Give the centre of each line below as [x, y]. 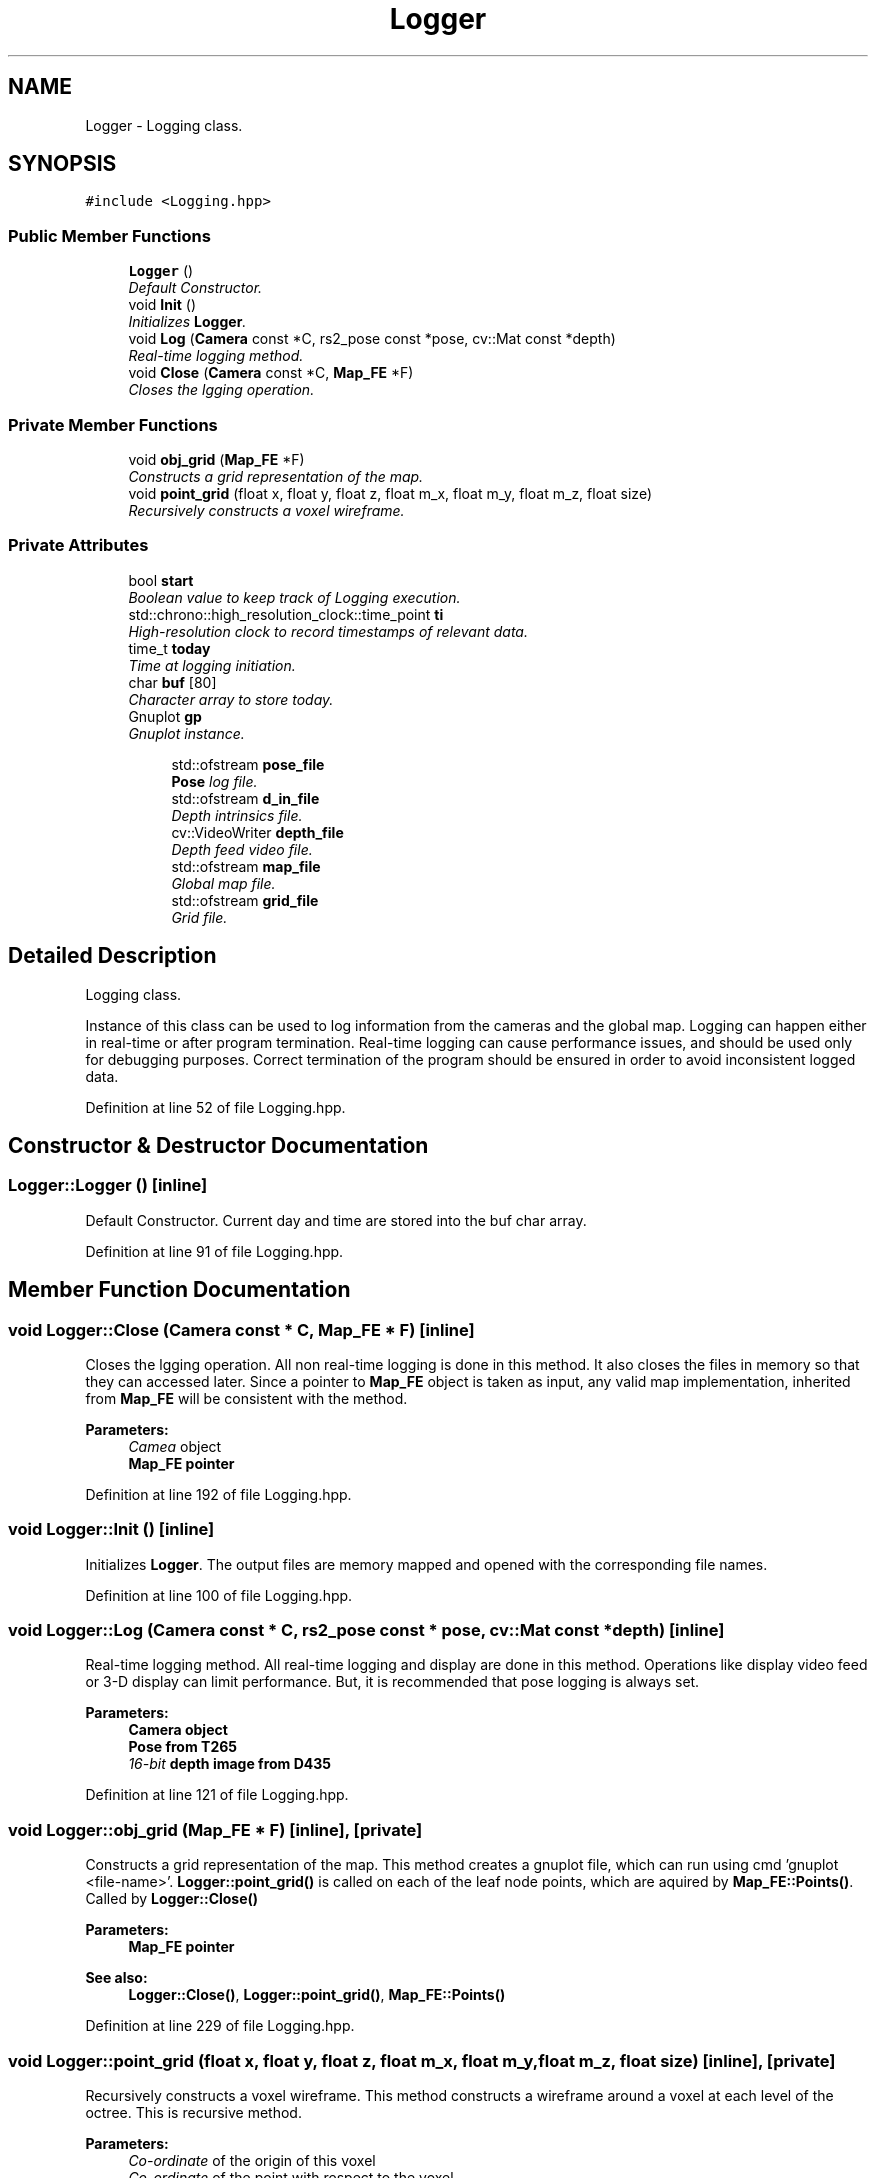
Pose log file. [214, 781]
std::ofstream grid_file [245, 900]
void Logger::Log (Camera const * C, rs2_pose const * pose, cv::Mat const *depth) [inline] [366, 1630]
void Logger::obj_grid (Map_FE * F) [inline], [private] [215, 1829]
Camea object [175, 1446]
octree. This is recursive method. [193, 2112]
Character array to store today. [231, 699]
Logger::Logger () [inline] [108, 1185]
